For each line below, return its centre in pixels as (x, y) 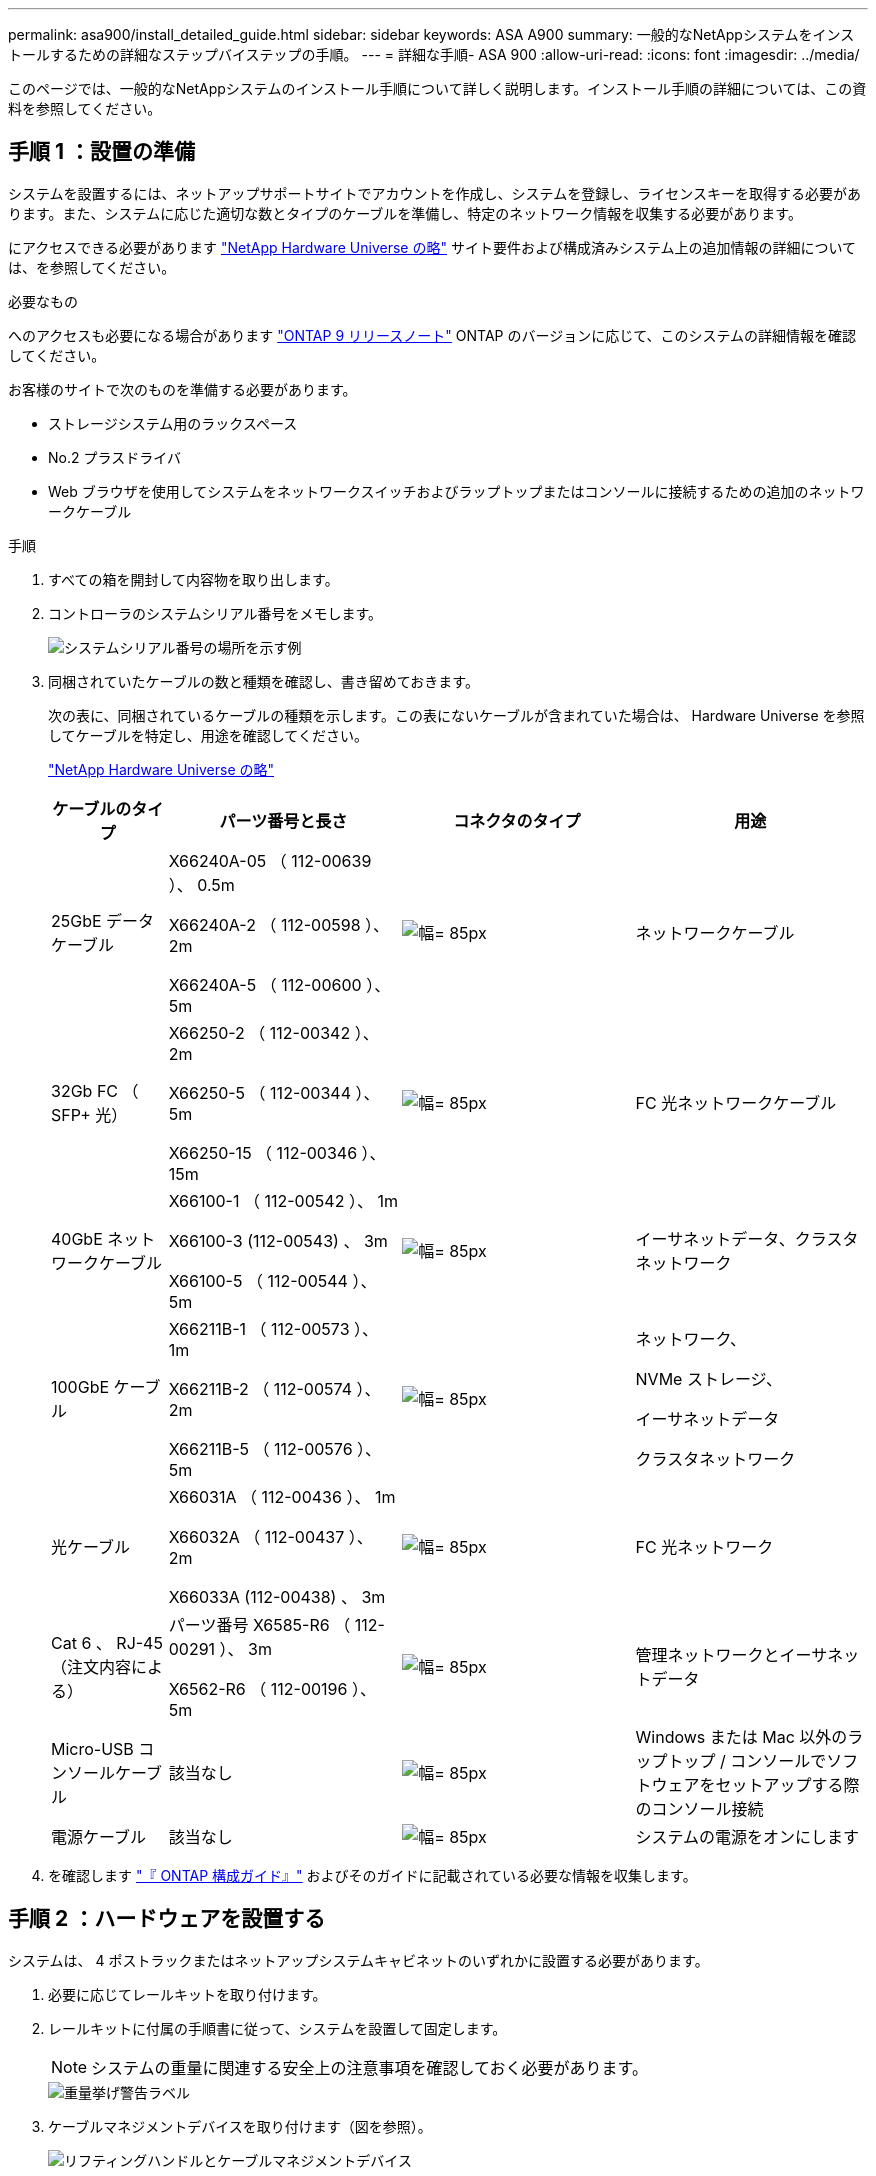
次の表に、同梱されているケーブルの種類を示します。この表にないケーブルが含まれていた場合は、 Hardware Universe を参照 (456, 715)
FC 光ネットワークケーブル (736, 1102)
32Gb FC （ (95, 1090)
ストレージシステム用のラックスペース (173, 423)
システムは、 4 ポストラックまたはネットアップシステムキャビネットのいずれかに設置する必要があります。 (358, 1960)
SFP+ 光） (89, 1114)
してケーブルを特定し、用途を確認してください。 (208, 735)
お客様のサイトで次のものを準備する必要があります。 (182, 389)
